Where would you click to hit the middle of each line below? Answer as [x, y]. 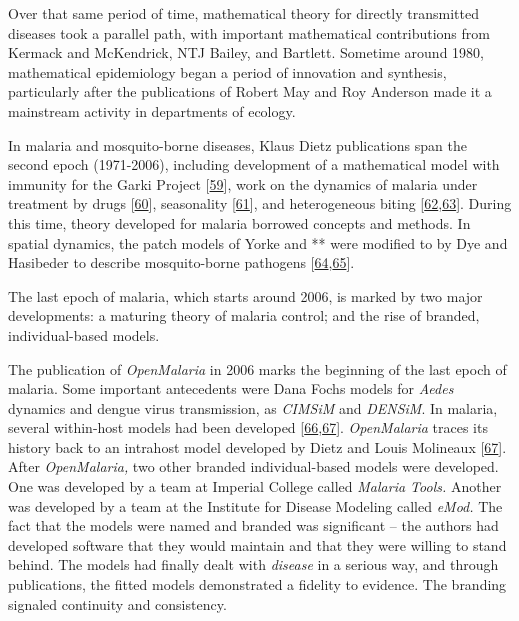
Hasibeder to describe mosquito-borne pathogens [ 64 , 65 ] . [181, 262]
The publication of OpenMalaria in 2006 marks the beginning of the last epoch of [257, 368]
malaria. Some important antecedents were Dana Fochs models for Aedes [231, 388]
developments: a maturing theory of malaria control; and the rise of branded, [244, 315]
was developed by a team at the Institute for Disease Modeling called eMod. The [255, 505]
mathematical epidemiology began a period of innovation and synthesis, [227, 71]
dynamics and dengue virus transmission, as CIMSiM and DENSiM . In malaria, [253, 407]
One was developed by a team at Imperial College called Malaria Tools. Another [255, 486]
